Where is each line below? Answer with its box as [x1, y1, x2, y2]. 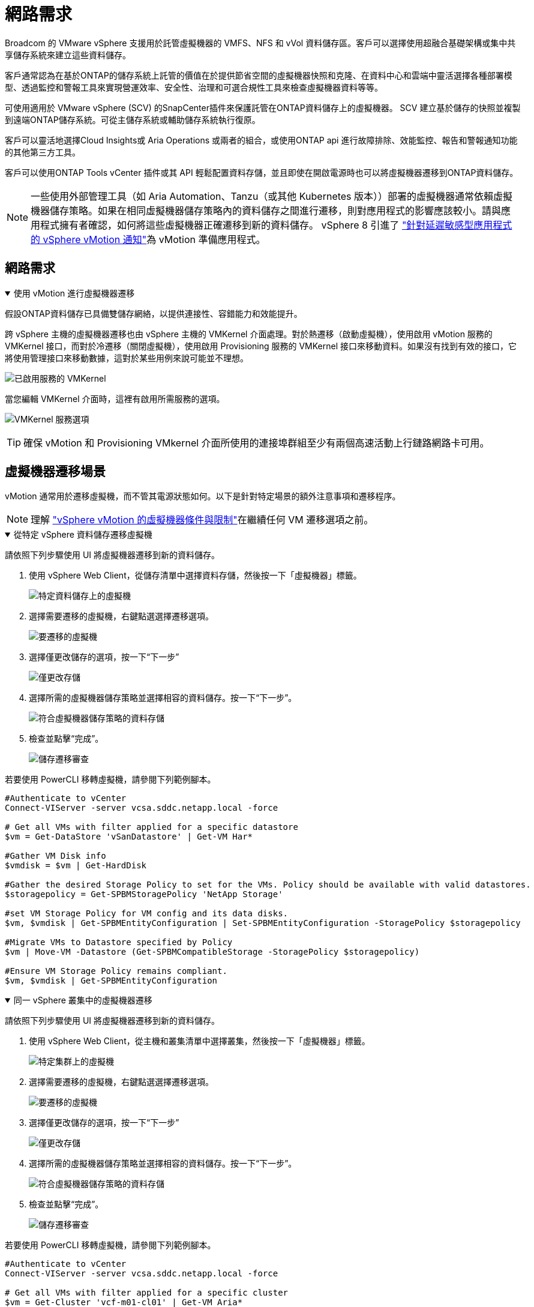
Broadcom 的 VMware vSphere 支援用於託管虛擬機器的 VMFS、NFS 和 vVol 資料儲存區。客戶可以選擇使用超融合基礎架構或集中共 [5, 37, 516, 48]
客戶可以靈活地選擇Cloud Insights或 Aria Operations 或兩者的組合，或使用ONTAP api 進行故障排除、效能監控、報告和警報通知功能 [5, 134, 518, 145]
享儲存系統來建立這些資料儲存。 [5, 49, 131, 60]
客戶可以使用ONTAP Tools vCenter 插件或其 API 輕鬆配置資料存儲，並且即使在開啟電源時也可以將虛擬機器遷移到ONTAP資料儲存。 [5, 167, 518, 178]
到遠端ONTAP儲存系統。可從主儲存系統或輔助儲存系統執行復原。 [5, 114, 260, 125]
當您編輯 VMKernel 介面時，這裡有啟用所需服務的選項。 [5, 393, 225, 404]
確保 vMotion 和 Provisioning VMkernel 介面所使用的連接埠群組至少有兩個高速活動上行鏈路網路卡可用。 [23, 436, 490, 449]
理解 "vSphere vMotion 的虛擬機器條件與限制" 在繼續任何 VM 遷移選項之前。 [31, 514, 374, 526]
